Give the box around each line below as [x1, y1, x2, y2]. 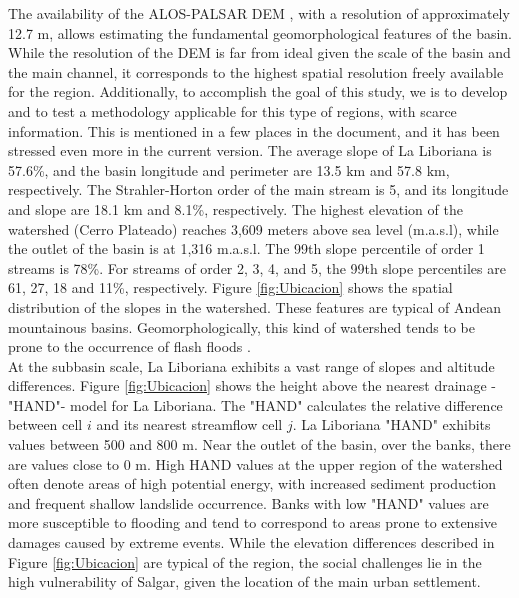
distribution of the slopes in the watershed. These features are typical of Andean [8, 296, 501, 317]
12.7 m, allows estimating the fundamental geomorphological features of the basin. [8, 22, 512, 43]
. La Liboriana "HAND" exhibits [292, 414, 491, 435]
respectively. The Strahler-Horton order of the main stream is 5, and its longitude [8, 179, 509, 200]
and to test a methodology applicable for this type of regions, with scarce [8, 100, 457, 121]
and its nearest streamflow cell [96, 414, 283, 435]
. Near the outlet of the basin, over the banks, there [193, 434, 511, 455]
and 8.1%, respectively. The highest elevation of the [147, 198, 463, 219]
